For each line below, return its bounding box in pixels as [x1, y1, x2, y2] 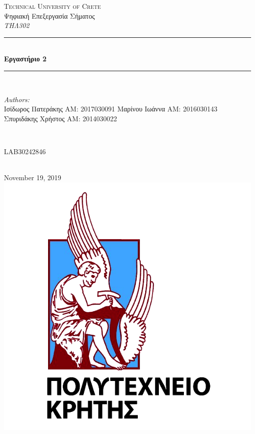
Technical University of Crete [4, 1, 101, 11]
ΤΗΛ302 [4, 20, 29, 30]
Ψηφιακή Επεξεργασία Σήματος [4, 10, 95, 21]
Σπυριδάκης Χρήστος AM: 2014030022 [4, 113, 117, 123]
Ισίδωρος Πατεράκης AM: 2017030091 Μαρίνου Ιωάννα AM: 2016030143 [4, 104, 218, 114]
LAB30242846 [4, 146, 46, 156]
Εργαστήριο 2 [4, 54, 47, 64]
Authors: [4, 94, 30, 104]
